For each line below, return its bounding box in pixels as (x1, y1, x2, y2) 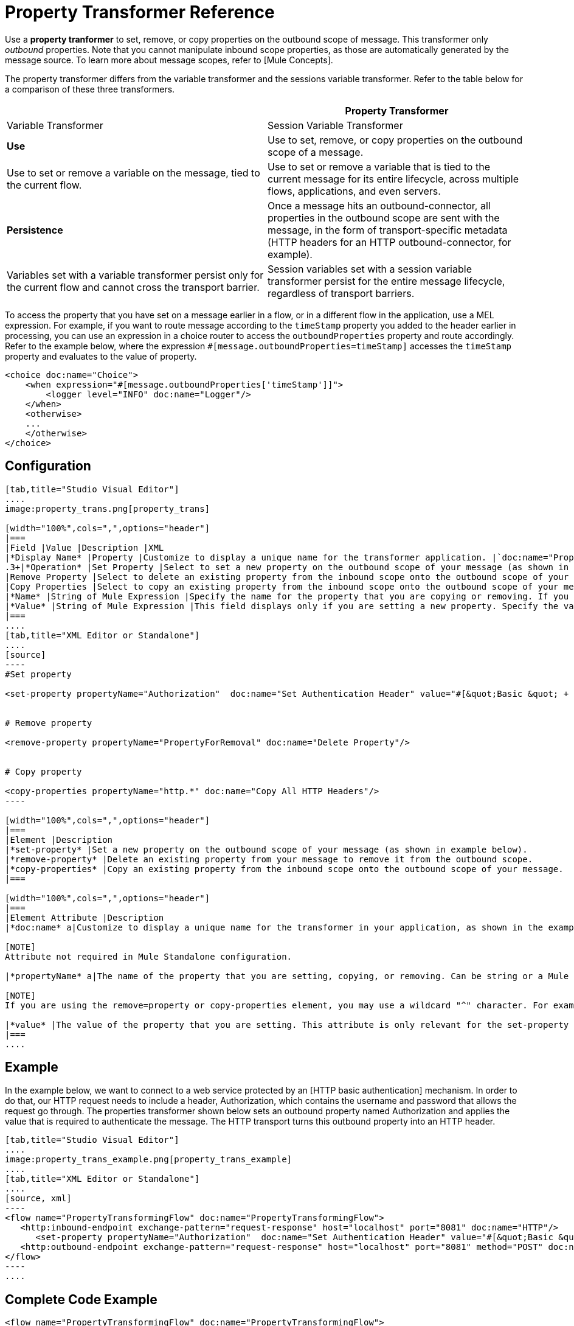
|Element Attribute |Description (5, 912, 164, 923)
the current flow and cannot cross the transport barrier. (7, 281, 260, 293)
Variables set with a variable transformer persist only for (7, 268, 264, 281)
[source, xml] (5, 1193, 72, 1204)
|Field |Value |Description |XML (5, 542, 164, 553)
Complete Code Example (5, 1291, 157, 1307)
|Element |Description (5, 834, 113, 845)
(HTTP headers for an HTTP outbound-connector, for (268, 236, 511, 248)
